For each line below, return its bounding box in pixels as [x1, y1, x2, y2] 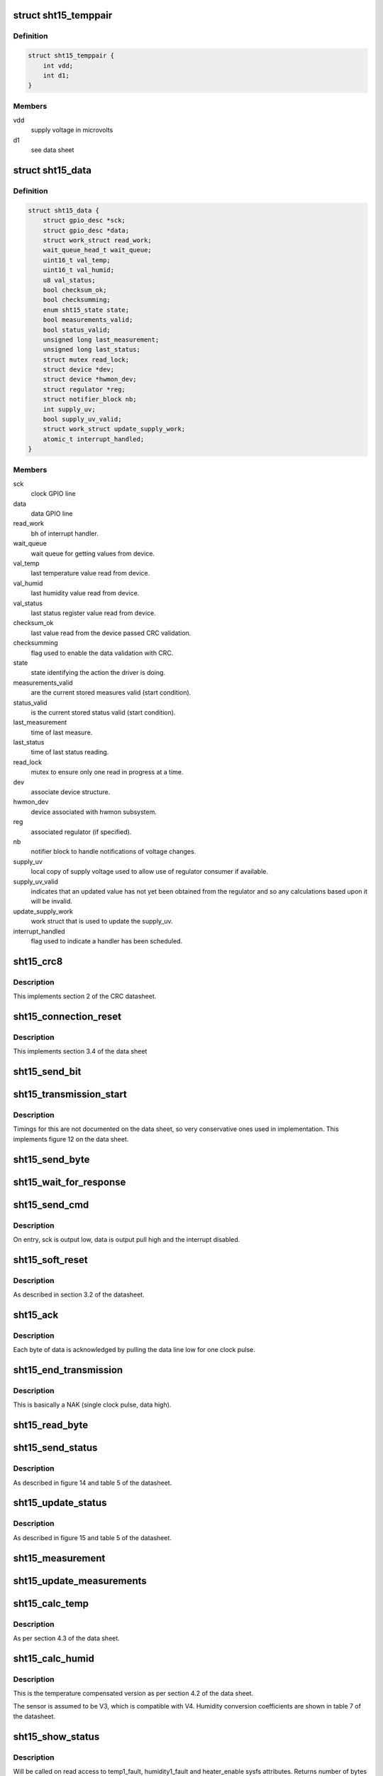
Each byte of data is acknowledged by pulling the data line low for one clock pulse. [13, 1345, 255, 1354]
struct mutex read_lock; [43, 355, 130, 364]
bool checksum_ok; [43, 286, 107, 294]
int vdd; [43, 61, 74, 70]
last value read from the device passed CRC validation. [30, 629, 191, 637]
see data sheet [30, 146, 74, 154]
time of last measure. [30, 728, 93, 737]
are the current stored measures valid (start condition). [30, 688, 191, 697]
